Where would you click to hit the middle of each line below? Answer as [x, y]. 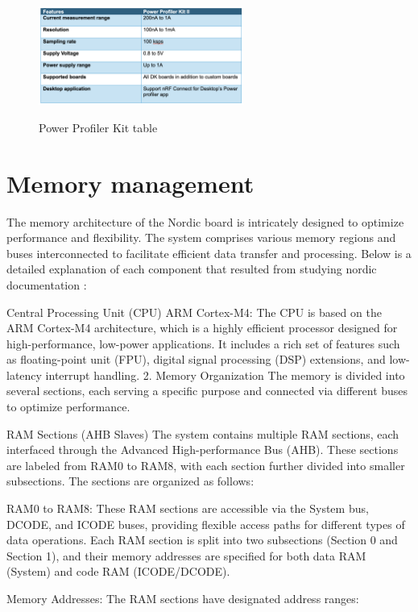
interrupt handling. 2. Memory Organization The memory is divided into [225, 375]
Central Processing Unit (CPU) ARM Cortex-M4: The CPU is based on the [194, 312]
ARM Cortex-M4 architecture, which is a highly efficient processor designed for [202, 328]
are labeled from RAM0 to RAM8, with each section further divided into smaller [206, 465]
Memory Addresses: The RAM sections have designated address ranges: [183, 598]
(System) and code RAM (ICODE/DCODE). [118, 571]
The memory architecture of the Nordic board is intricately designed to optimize [205, 221]
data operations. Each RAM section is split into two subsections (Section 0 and [202, 540]
